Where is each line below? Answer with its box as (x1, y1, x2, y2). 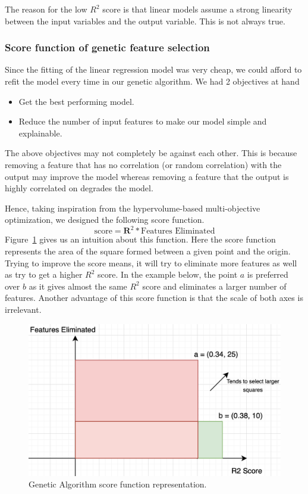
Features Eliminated (140, 227, 215, 236)
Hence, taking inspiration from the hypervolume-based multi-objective (5, 201, 260, 214)
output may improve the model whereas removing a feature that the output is (5, 170, 289, 182)
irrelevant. (5, 303, 42, 315)
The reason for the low (5, 3, 87, 15)
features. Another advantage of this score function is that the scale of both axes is (5, 291, 303, 304)
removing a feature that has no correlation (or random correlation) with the (5, 158, 282, 170)
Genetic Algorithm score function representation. (29, 478, 207, 490)
